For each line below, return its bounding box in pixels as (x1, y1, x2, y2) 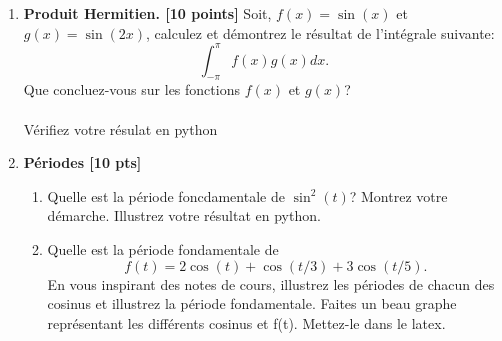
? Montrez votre (349, 185, 448, 206)
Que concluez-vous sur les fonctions (23, 79, 240, 100)
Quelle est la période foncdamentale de (47, 185, 285, 206)
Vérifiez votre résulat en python (23, 118, 218, 139)
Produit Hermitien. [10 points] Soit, (23, 3, 272, 23)
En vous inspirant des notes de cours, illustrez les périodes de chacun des (47, 273, 495, 294)
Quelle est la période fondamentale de (47, 239, 279, 260)
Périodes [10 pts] (23, 152, 142, 173)
